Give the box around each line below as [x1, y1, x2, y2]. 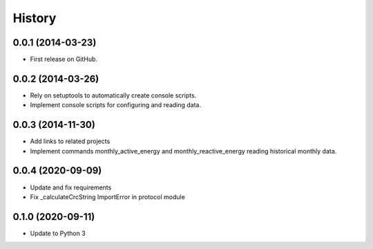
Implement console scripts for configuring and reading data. [30, 101, 202, 109]
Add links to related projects [30, 137, 111, 145]
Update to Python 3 [30, 229, 86, 237]
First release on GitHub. [30, 55, 98, 64]
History [12, 10, 57, 26]
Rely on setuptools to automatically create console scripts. [30, 91, 197, 100]
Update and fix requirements [30, 183, 112, 192]
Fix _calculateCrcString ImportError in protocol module [30, 192, 186, 201]
